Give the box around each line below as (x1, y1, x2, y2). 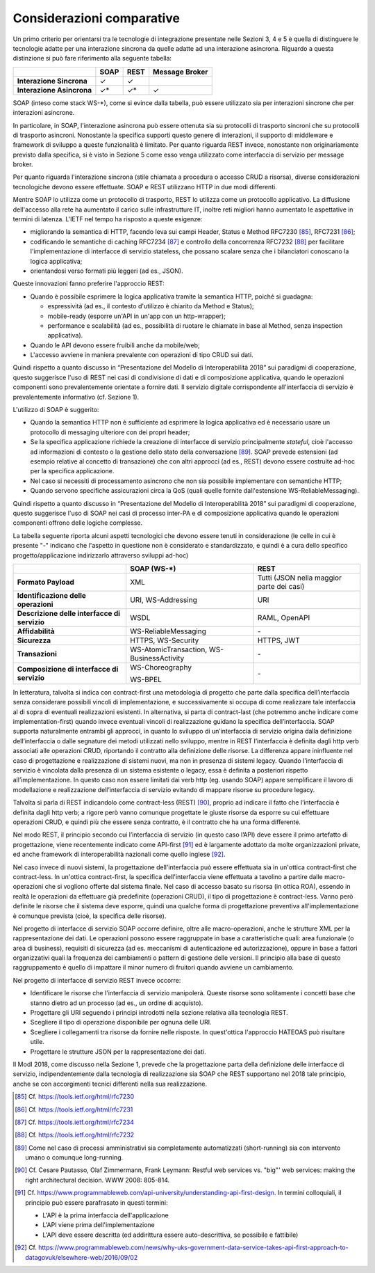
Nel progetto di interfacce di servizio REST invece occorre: (12, 976, 181, 984)
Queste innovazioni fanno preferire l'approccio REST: (12, 279, 165, 288)
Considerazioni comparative (12, 10, 181, 26)
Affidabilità (17, 626, 55, 636)
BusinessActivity (129, 653, 185, 663)
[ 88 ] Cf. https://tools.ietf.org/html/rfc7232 (15, 1131, 135, 1139)
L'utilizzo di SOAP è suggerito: (12, 406, 99, 414)
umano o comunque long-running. (25, 1153, 124, 1162)
